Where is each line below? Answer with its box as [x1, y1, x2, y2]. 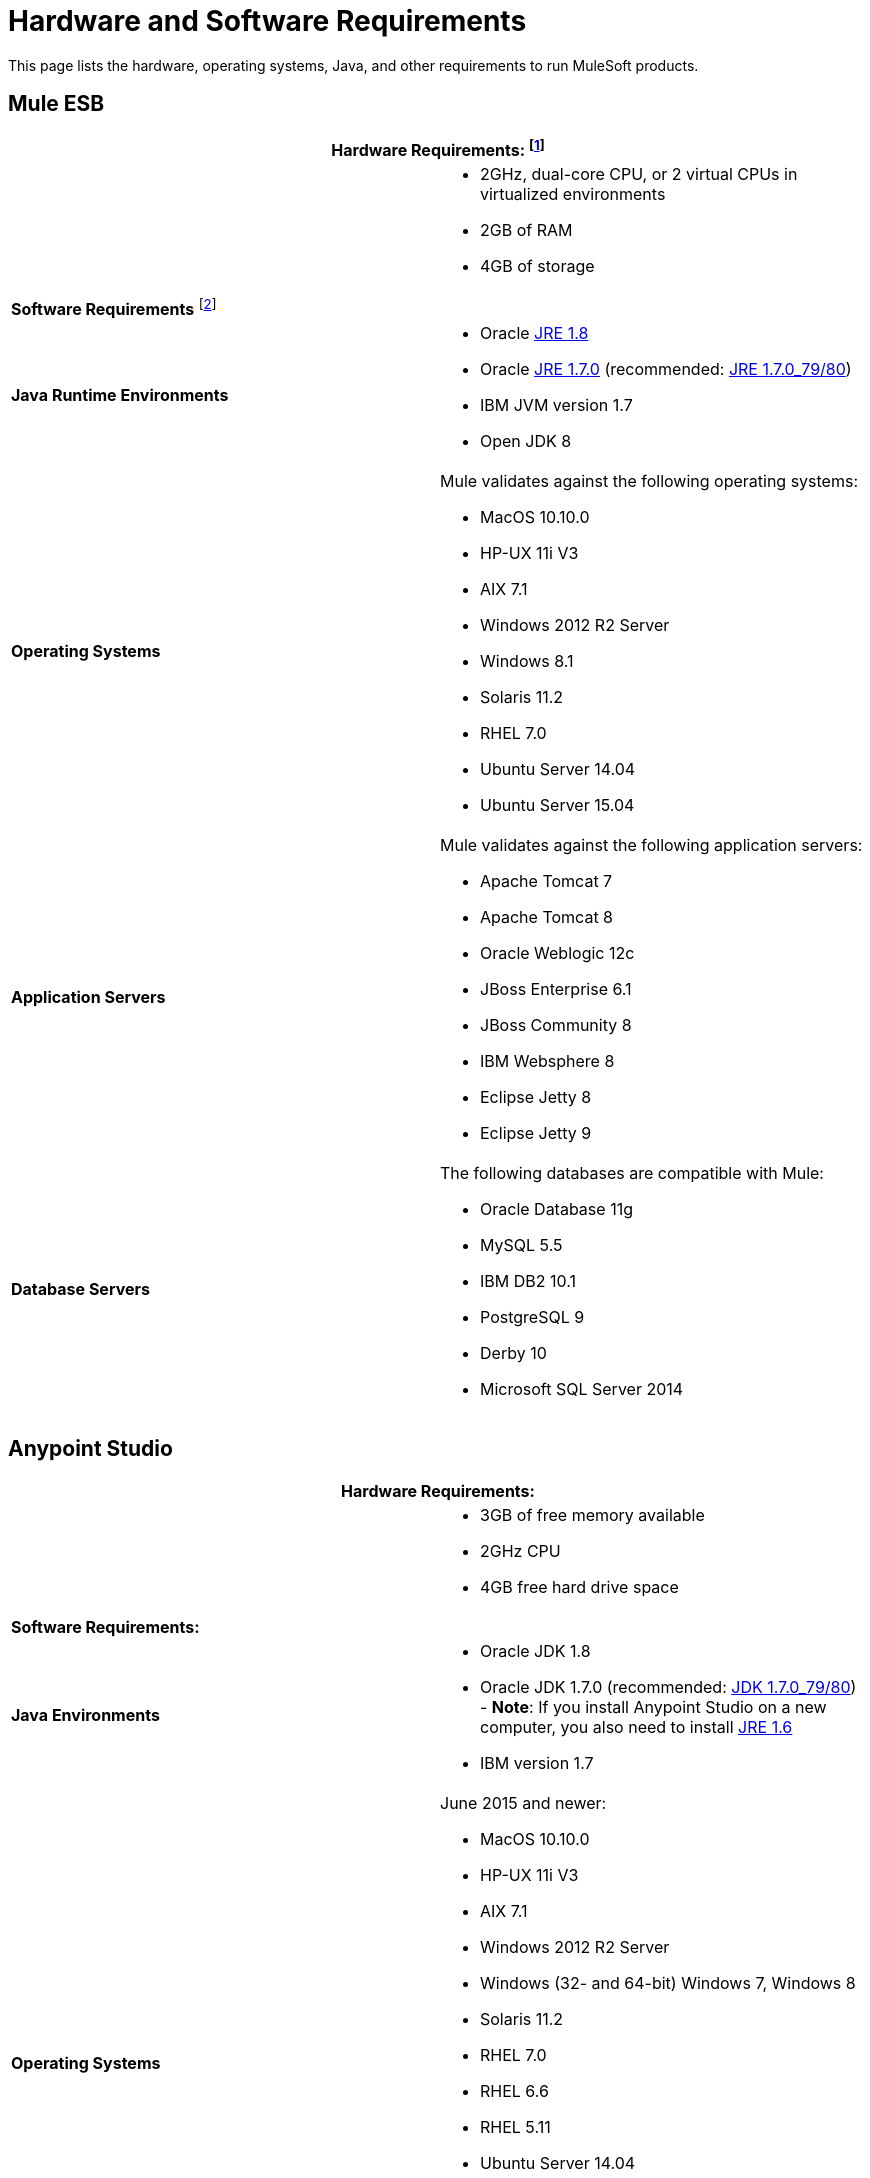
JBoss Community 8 [480, 1015, 632, 1036]
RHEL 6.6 [480, 2081, 549, 2102]
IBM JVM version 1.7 [480, 395, 633, 416]
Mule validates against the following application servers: [440, 835, 863, 856]
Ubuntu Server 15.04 [480, 795, 635, 816]
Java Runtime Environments [11, 385, 229, 406]
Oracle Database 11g [480, 1199, 633, 1220]
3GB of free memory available [480, 1505, 705, 1526]
